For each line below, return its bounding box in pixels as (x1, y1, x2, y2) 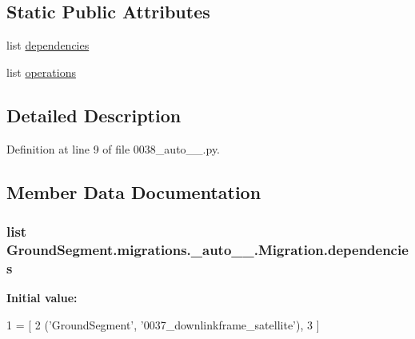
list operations (6, 63, 76, 80)
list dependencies (6, 37, 90, 54)
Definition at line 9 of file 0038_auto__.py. (6, 140, 221, 157)
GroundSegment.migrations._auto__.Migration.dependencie (6, 239, 409, 259)
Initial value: (6, 289, 78, 306)
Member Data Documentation (6, 179, 261, 204)
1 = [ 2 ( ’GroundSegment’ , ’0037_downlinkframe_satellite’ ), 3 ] (6, 316, 320, 333)
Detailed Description (6, 102, 182, 127)
